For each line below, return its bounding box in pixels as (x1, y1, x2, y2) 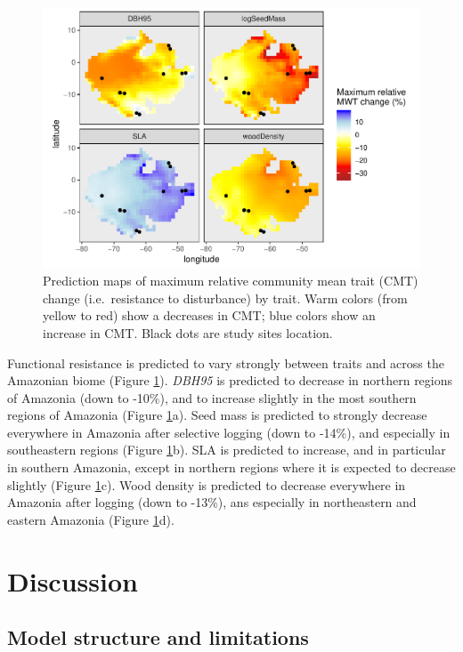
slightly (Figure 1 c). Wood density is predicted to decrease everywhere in (7, 475, 406, 494)
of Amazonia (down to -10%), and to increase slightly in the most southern (7, 388, 417, 406)
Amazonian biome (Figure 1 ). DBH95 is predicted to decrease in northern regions (7, 371, 453, 390)
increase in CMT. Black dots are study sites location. (43, 323, 333, 342)
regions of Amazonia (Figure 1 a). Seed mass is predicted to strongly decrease (7, 406, 427, 424)
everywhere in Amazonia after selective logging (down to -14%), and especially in (7, 423, 451, 441)
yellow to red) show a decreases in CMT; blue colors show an (43, 306, 376, 325)
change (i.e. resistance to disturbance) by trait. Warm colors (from (43, 288, 408, 307)
